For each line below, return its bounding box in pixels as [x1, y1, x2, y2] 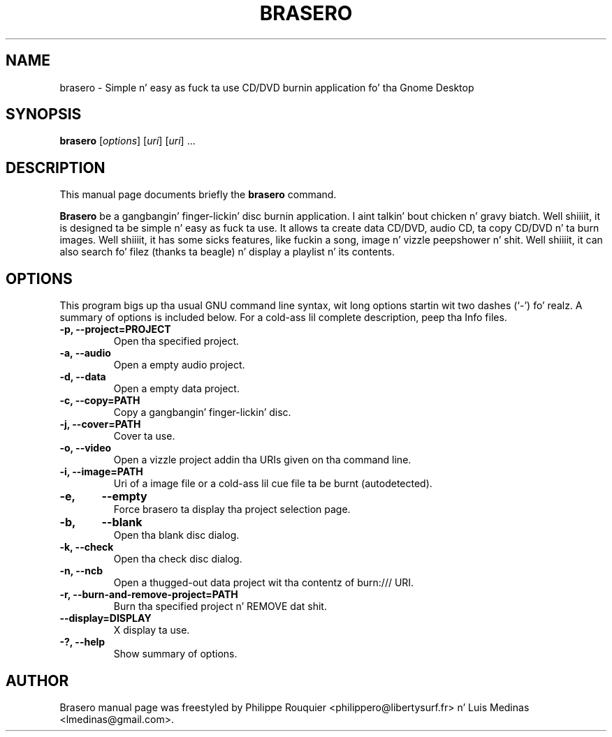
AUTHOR [6, 671, 69, 690]
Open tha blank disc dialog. [113, 529, 240, 542]
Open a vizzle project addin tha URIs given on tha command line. [113, 454, 411, 466]
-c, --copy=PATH [59, 394, 140, 407]
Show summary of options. [113, 648, 238, 660]
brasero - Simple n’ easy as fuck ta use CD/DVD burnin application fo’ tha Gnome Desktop [59, 81, 474, 94]
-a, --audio [59, 347, 111, 359]
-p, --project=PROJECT [59, 323, 171, 336]
